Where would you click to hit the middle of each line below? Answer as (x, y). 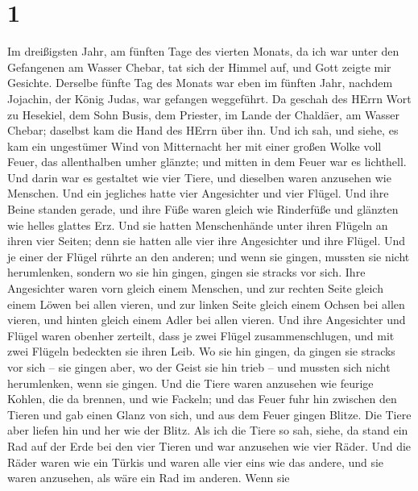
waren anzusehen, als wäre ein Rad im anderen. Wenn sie (149, 478)
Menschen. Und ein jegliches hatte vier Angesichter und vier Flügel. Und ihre (198, 193)
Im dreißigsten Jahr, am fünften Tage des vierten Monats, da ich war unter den (203, 51)
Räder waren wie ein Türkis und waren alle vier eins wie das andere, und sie (196, 462)
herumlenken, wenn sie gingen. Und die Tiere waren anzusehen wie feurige (190, 383)
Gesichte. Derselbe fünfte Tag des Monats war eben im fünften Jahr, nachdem (200, 83)
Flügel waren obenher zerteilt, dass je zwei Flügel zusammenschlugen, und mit (201, 335)
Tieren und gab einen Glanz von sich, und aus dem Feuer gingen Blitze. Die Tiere (209, 414)
